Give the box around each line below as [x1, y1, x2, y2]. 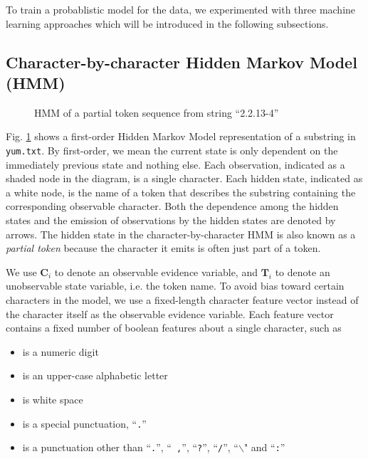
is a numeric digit [22, 344, 99, 359]
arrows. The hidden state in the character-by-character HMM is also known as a [6, 226, 356, 241]
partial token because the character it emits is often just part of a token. [6, 241, 321, 255]
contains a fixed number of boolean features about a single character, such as [6, 320, 342, 335]
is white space [22, 391, 83, 406]
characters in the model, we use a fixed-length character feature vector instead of [6, 292, 359, 307]
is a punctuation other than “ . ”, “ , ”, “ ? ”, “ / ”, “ [22, 440, 238, 455]
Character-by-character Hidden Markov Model [6, 51, 357, 73]
